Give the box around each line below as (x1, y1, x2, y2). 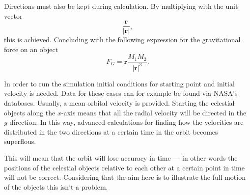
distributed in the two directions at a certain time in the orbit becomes (4, 126, 218, 137)
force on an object (4, 44, 58, 54)
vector (4, 10, 23, 21)
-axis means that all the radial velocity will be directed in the (61, 107, 247, 117)
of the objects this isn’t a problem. (4, 181, 108, 192)
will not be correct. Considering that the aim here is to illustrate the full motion (4, 172, 246, 182)
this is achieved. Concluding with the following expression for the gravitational (4, 34, 241, 45)
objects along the (4, 107, 56, 117)
